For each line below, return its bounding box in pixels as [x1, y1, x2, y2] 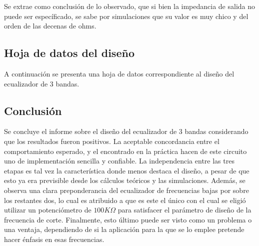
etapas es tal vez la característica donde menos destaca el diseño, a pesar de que [4, 165, 249, 175]
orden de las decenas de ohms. [4, 20, 96, 31]
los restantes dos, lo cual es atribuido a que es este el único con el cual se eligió [4, 194, 246, 205]
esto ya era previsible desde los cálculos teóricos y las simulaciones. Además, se [4, 175, 245, 185]
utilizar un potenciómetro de [4, 204, 91, 215]
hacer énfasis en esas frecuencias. [4, 233, 104, 244]
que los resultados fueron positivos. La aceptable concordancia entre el [4, 135, 219, 146]
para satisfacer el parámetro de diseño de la [117, 204, 251, 215]
